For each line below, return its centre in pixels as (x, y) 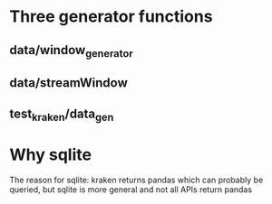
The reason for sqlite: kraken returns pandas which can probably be (136, 180)
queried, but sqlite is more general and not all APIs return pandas (131, 189)
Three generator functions (111, 17)
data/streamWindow (69, 83)
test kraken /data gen (62, 115)
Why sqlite (51, 154)
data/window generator (71, 51)
